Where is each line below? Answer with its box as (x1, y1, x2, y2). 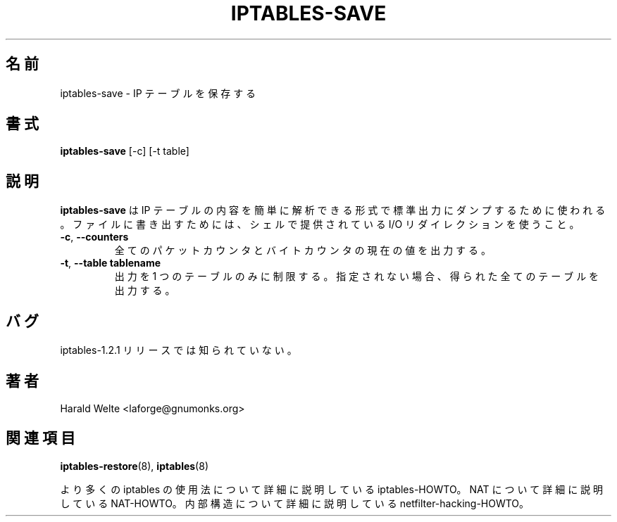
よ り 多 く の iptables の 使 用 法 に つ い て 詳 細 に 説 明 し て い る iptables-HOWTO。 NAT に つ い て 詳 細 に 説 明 (60, 483, 604, 495)
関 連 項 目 (6, 429, 75, 447)
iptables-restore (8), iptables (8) (60, 459, 208, 472)
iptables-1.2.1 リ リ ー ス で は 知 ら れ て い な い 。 (60, 344, 297, 357)
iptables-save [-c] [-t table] (60, 145, 189, 158)
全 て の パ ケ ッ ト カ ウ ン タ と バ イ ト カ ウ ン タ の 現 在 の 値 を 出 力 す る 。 (114, 244, 491, 257)
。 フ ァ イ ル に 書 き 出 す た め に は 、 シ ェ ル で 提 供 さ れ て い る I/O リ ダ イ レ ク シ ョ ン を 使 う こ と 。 (60, 218, 580, 231)
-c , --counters (60, 231, 129, 243)
